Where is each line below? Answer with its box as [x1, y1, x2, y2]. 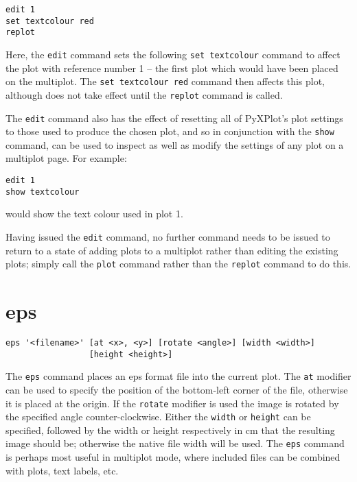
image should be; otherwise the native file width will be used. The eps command [5, 436, 345, 450]
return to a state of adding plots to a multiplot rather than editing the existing [5, 243, 338, 257]
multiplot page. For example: [5, 151, 127, 165]
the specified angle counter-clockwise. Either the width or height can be [5, 409, 311, 424]
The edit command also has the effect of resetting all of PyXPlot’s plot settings [5, 110, 343, 125]
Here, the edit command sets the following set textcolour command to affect [5, 47, 341, 61]
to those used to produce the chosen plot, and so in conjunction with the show [5, 124, 334, 138]
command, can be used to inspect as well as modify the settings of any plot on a [5, 137, 344, 152]
